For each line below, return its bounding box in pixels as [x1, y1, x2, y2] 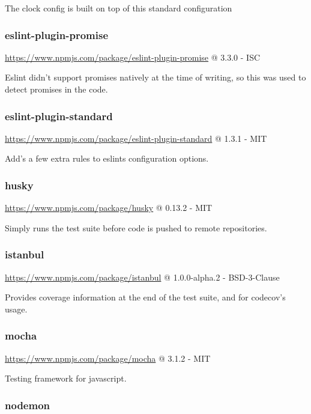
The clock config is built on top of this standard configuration [5, 2, 232, 14]
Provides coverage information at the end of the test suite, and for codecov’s [5, 291, 286, 303]
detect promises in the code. [5, 83, 108, 95]
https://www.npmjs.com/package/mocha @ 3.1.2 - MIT [5, 352, 211, 364]
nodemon [5, 397, 50, 412]
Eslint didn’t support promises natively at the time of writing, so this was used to [5, 71, 306, 84]
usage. [5, 302, 28, 315]
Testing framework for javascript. [5, 372, 127, 385]
